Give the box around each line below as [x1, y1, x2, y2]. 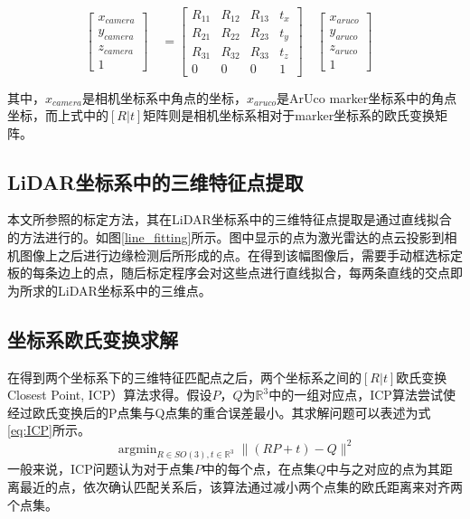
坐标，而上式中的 [7, 106, 108, 125]
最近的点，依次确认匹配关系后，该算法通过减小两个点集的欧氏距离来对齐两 [19, 477, 463, 495]
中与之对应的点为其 [325, 459, 440, 478]
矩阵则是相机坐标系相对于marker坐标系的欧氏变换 [143, 106, 436, 125]
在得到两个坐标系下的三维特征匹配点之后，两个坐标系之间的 [7, 367, 362, 386]
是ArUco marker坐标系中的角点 [277, 88, 457, 107]
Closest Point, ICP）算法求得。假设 [7, 385, 212, 404]
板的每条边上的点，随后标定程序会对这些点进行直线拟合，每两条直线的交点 [7, 263, 450, 282]
